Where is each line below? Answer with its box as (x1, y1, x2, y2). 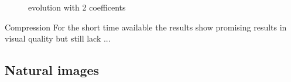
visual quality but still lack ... (5, 32, 111, 45)
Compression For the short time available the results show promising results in (5, 20, 287, 33)
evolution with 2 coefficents (28, 1, 126, 13)
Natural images (5, 61, 100, 79)
